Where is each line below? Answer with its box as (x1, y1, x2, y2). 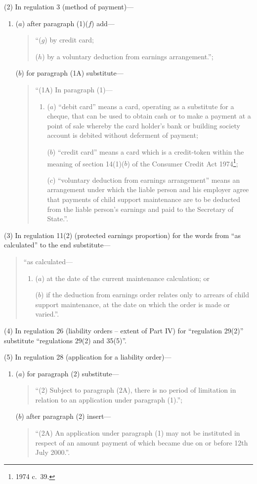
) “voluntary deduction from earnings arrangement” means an (52, 174, 240, 185)
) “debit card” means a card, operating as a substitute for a (53, 101, 234, 111)
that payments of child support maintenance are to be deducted (47, 194, 241, 204)
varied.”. (35, 309, 59, 319)
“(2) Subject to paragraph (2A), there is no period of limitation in (35, 385, 236, 395)
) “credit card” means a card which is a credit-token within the (52, 146, 244, 157)
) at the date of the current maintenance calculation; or (42, 273, 210, 283)
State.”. (47, 213, 68, 224)
